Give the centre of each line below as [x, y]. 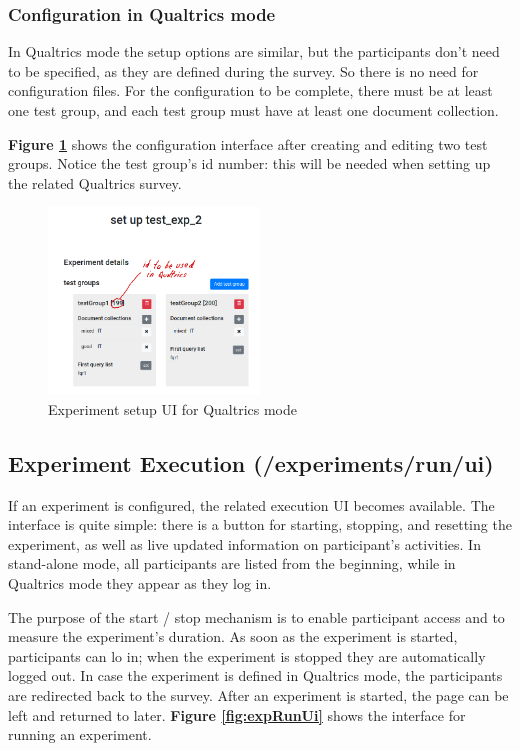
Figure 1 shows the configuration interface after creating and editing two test [248, 143]
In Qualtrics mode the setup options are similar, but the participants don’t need [254, 51]
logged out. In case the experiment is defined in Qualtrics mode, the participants [255, 675]
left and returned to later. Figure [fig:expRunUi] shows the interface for [237, 714]
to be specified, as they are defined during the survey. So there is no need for [243, 70]
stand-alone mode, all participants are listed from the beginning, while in [232, 563]
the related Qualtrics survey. [95, 182]
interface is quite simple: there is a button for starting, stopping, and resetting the [260, 524]
